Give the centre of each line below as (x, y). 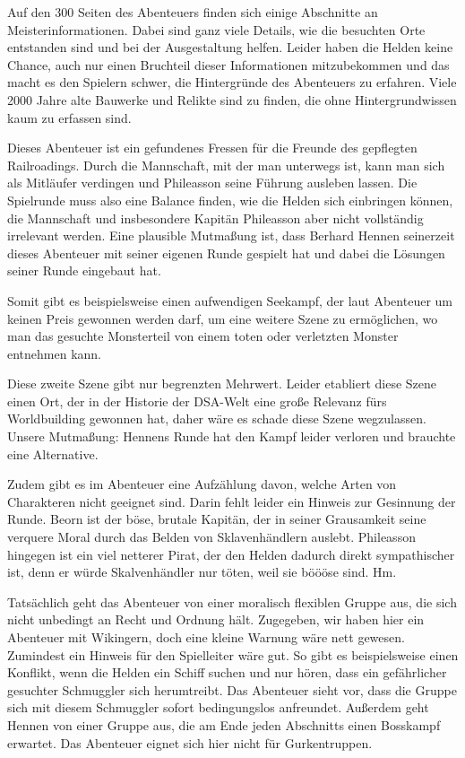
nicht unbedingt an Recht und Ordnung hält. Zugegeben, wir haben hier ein (216, 619)
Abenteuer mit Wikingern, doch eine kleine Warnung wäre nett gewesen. (206, 637)
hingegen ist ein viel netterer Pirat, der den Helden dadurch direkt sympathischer (231, 554)
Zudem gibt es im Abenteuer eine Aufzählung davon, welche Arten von (202, 484)
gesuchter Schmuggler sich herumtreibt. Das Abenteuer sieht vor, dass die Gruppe (232, 689)
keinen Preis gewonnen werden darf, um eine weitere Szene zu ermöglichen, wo (223, 318)
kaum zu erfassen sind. (69, 117)
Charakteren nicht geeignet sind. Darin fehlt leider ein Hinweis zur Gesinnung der (232, 501)
